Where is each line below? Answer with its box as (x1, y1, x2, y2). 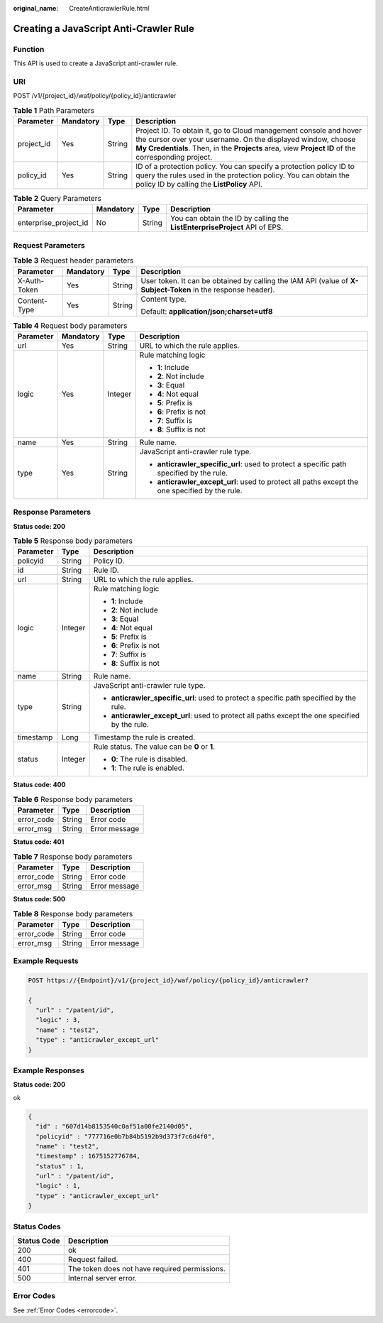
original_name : (13, 4, 59, 12)
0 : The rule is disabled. (111, 754, 188, 764)
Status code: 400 (13, 781, 66, 789)
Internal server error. (67, 1273, 138, 1283)
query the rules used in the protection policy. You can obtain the (135, 170, 350, 180)
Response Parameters (13, 507, 91, 517)
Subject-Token (140, 285, 191, 295)
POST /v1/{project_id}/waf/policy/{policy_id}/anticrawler (13, 92, 177, 100)
